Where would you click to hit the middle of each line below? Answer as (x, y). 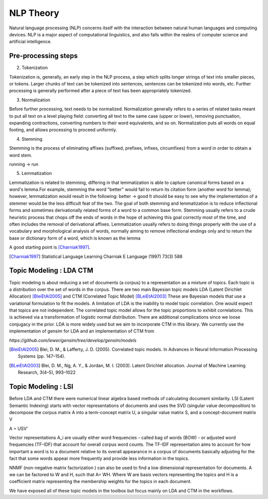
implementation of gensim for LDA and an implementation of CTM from (82, 331)
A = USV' (19, 428)
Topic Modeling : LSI (41, 387)
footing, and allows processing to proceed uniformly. (63, 130)
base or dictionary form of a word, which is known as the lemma (75, 238)
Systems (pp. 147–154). (42, 356)
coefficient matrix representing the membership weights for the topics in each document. (100, 482)
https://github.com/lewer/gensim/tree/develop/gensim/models (73, 340)
